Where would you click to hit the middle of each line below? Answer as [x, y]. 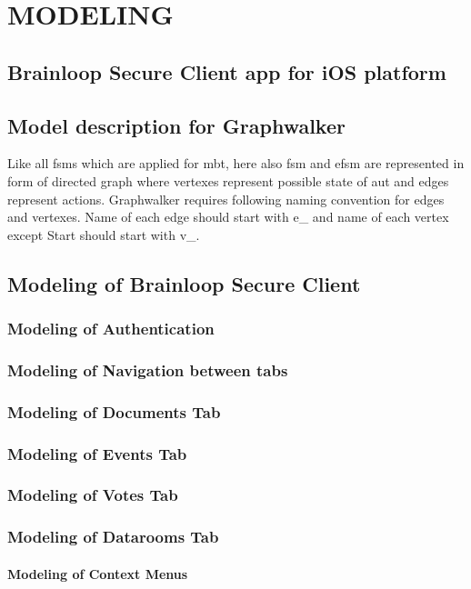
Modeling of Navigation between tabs [148, 369]
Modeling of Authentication [111, 329]
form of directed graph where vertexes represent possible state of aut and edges [228, 180]
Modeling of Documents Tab [114, 411]
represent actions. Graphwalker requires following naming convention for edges [226, 199]
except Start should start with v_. [104, 234]
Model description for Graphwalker [176, 125]
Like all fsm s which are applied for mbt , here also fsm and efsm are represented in [236, 163]
